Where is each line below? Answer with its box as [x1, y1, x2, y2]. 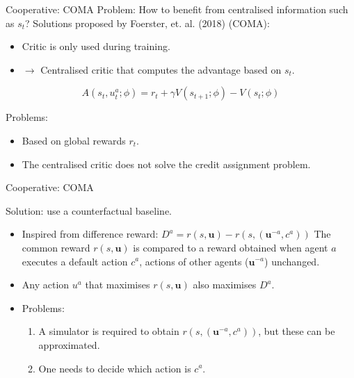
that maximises [85, 277, 150, 292]
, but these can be [258, 324, 335, 338]
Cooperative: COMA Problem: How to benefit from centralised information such [6, 2, 348, 16]
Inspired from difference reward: [22, 227, 159, 241]
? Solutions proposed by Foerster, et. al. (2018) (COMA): [25, 15, 270, 30]
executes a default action [22, 254, 128, 268]
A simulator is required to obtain [38, 324, 179, 338]
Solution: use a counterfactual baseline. [6, 203, 172, 217]
